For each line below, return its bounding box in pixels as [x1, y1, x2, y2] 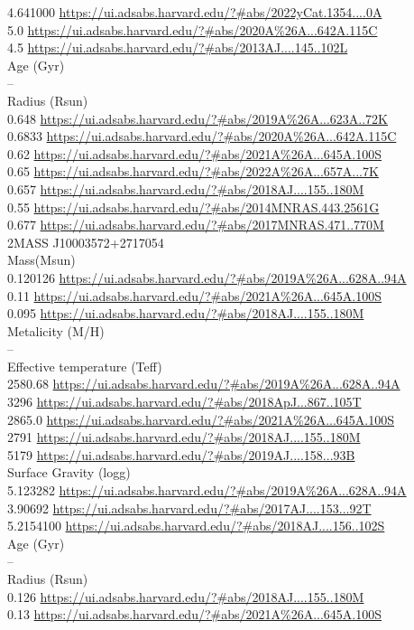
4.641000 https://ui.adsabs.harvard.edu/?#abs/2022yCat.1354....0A [7, 3, 382, 21]
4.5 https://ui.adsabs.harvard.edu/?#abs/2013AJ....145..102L [7, 38, 348, 57]
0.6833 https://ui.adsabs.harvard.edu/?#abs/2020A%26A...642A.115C [7, 127, 397, 146]
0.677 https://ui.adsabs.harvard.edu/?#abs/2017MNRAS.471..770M [7, 215, 384, 234]
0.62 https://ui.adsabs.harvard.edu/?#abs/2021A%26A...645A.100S [7, 144, 382, 163]
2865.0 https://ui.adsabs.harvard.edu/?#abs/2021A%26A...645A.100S [7, 409, 395, 428]
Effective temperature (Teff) [7, 356, 162, 375]
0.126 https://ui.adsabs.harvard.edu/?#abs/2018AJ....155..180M [7, 587, 364, 606]
